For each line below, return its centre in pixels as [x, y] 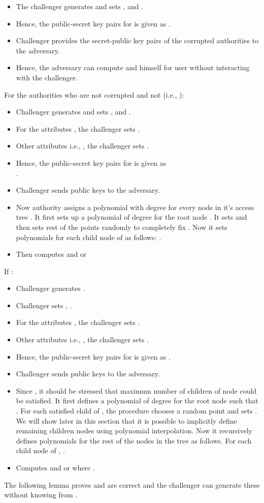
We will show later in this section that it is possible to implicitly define [126, 420]
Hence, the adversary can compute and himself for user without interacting [133, 67]
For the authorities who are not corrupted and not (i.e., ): [94, 94]
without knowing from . [41, 495]
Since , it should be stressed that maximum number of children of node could [136, 390]
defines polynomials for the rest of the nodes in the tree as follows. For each [134, 440]
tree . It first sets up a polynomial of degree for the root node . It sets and [131, 217]
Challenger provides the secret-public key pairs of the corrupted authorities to [137, 40]
